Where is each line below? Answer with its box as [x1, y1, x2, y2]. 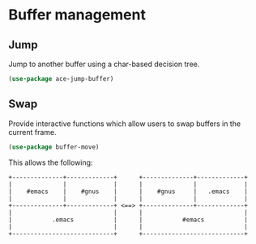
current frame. [8, 127, 57, 137]
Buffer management [8, 6, 146, 24]
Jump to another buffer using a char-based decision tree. [8, 59, 200, 69]
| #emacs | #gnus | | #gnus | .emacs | [8, 187, 249, 196]
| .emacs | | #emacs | [8, 216, 249, 224]
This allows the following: [8, 158, 93, 167]
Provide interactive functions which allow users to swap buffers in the [8, 119, 241, 128]
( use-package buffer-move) [8, 143, 100, 151]
